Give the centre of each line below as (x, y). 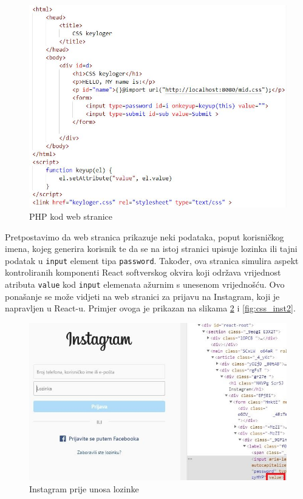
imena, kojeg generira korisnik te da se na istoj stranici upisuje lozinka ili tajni (151, 249)
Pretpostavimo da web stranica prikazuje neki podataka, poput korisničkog (145, 236)
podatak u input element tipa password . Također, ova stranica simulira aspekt (152, 260)
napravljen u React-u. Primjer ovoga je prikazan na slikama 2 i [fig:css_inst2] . (150, 308)
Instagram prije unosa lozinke (84, 488)
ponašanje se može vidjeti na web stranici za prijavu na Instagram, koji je (142, 296)
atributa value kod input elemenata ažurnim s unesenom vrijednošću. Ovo (145, 284)
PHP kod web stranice (71, 216)
